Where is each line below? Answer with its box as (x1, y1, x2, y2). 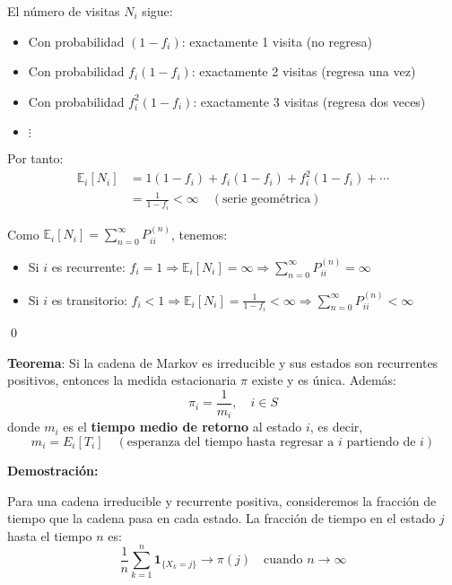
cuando (264, 554, 303, 567)
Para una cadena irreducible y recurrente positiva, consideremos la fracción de (7, 491, 437, 510)
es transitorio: (51, 290, 127, 309)
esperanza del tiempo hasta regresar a (126, 435, 335, 449)
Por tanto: (7, 149, 64, 168)
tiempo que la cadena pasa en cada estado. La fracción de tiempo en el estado (7, 509, 436, 528)
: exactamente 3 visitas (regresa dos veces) (193, 92, 426, 110)
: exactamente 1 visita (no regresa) (181, 31, 372, 50)
